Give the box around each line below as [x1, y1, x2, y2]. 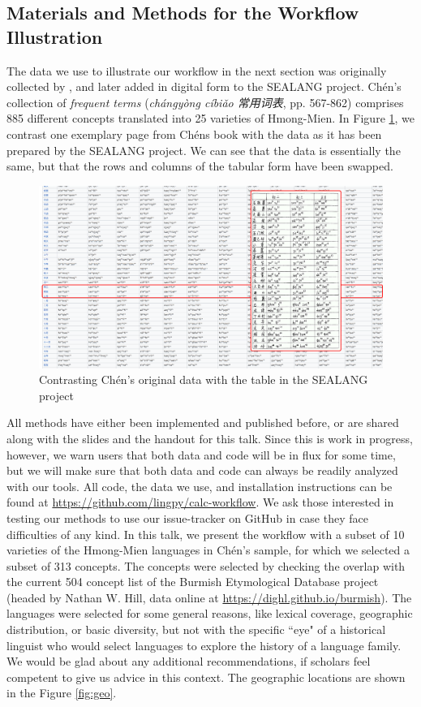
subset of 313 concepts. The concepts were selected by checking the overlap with [6, 557, 406, 574]
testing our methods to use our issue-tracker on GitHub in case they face [6, 509, 368, 526]
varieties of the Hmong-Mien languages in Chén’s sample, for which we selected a [6, 541, 410, 558]
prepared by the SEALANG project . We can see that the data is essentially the [6, 141, 401, 158]
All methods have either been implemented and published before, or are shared [6, 414, 399, 431]
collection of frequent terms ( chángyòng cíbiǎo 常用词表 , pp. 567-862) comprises [6, 93, 404, 110]
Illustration [6, 24, 103, 49]
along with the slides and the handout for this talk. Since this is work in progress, [6, 429, 413, 446]
